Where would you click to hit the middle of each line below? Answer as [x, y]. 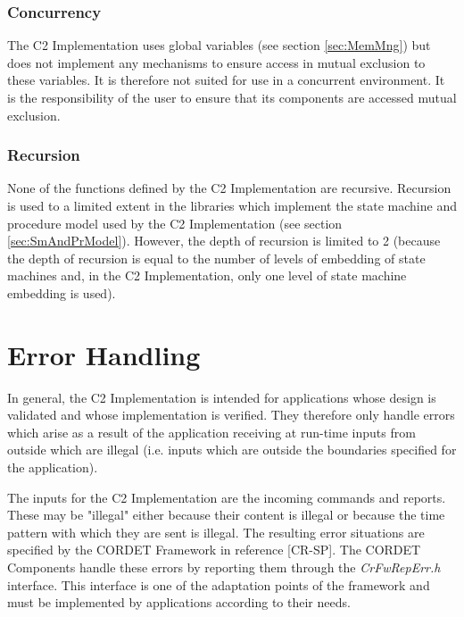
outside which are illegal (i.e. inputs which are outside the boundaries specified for [232, 450]
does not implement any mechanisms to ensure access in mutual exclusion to [216, 62]
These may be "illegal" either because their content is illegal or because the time [226, 515]
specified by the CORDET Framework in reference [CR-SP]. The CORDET [214, 550]
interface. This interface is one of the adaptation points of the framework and [219, 584]
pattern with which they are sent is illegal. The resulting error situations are [216, 532]
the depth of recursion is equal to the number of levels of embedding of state [216, 258]
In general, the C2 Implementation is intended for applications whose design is [222, 397]
